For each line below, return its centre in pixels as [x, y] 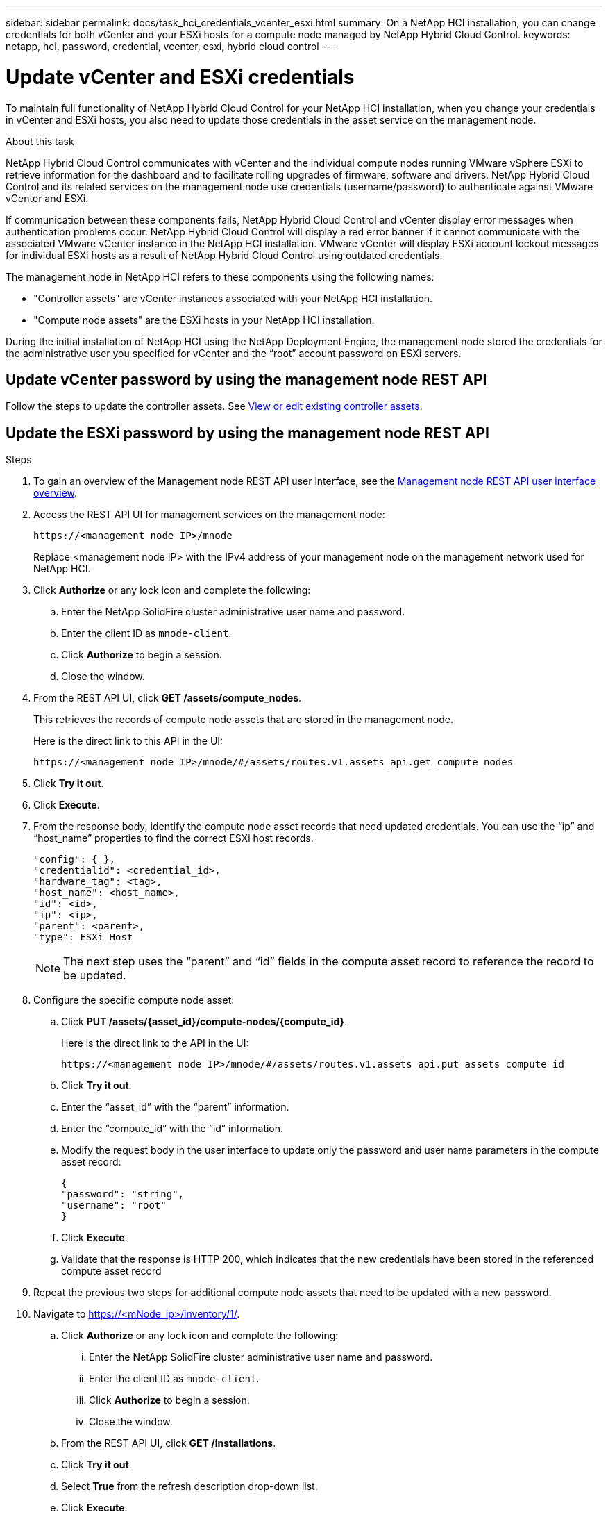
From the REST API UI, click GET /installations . [169, 1443]
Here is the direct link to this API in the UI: [128, 741]
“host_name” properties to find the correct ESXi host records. [174, 838]
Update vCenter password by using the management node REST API [246, 379]
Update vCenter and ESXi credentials [180, 77]
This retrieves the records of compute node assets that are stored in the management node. [243, 720]
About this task [40, 141]
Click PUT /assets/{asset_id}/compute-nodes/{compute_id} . [204, 1022]
